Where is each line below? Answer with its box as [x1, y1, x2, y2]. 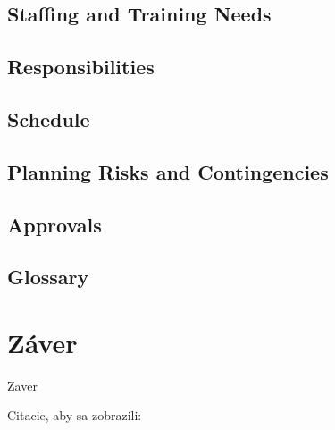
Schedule [7, 105, 90, 132]
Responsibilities [7, 53, 155, 80]
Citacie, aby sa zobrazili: [7, 406, 142, 425]
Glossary [7, 263, 89, 291]
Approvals [7, 210, 102, 238]
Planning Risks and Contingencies [7, 157, 329, 185]
